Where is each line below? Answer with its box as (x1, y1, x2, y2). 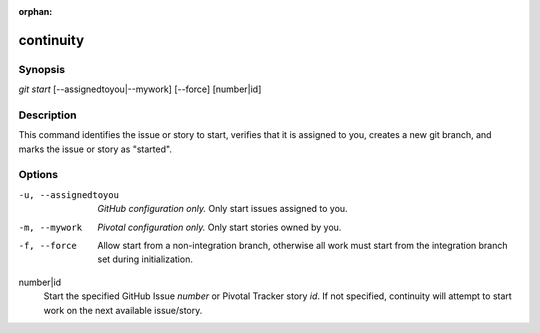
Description (18, 108, 77, 122)
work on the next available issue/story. (43, 304, 203, 316)
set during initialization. (97, 253, 194, 265)
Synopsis (18, 62, 65, 76)
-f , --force (18, 240, 77, 251)
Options (18, 168, 59, 182)
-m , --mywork (18, 221, 83, 233)
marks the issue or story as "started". (18, 143, 172, 155)
